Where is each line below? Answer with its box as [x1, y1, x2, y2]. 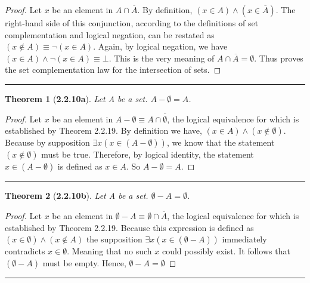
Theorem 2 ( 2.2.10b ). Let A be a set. [5, 189, 148, 202]
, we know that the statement [166, 136, 275, 149]
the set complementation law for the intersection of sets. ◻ [5, 63, 221, 76]
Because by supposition [5, 136, 90, 149]
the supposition [86, 233, 142, 245]
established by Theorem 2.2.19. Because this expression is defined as [5, 221, 254, 233]
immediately [222, 233, 267, 245]
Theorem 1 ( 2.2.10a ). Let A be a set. [5, 92, 148, 104]
